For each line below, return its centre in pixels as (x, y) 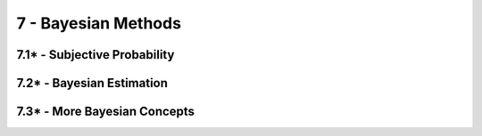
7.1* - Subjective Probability (96, 55)
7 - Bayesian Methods (99, 23)
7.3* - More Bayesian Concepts (106, 112)
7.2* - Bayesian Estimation (92, 83)
